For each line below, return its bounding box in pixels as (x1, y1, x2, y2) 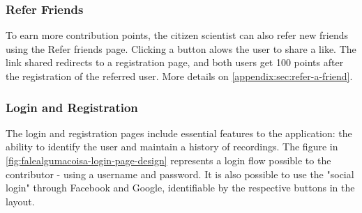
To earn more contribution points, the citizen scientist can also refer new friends (6, 28, 348, 42)
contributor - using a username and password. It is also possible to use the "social (6, 166, 354, 181)
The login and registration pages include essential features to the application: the (6, 125, 352, 140)
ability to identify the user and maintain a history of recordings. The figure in (6, 139, 338, 154)
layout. (6, 194, 35, 208)
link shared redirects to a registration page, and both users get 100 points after (6, 55, 344, 70)
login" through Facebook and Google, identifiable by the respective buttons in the (6, 180, 355, 195)
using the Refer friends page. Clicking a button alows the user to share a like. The (6, 41, 356, 56)
